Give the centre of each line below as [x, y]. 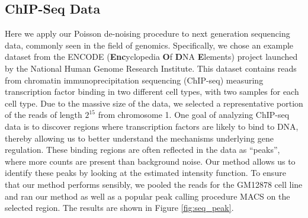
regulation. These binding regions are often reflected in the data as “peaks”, [142, 150]
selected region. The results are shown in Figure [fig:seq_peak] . [119, 208]
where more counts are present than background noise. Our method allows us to [150, 161]
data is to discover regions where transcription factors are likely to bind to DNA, [152, 126]
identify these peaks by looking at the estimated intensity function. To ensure [145, 173]
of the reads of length [44, 115]
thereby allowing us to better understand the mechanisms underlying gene [139, 138]
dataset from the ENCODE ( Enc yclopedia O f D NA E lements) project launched [151, 57]
